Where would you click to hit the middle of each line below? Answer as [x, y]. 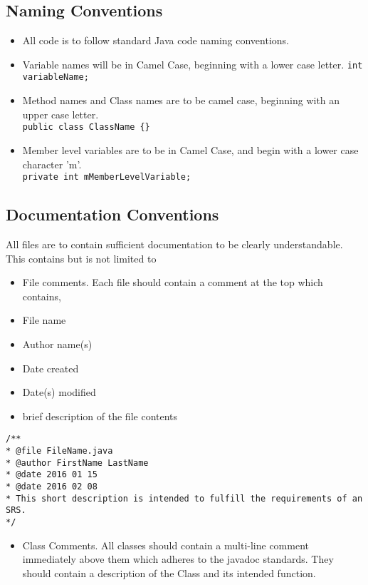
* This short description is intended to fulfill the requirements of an [184, 498]
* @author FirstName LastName [77, 463]
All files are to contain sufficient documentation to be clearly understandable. [174, 244]
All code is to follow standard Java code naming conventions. [156, 40]
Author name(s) [57, 344]
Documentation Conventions [112, 214]
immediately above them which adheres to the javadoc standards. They [178, 559]
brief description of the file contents [100, 416]
